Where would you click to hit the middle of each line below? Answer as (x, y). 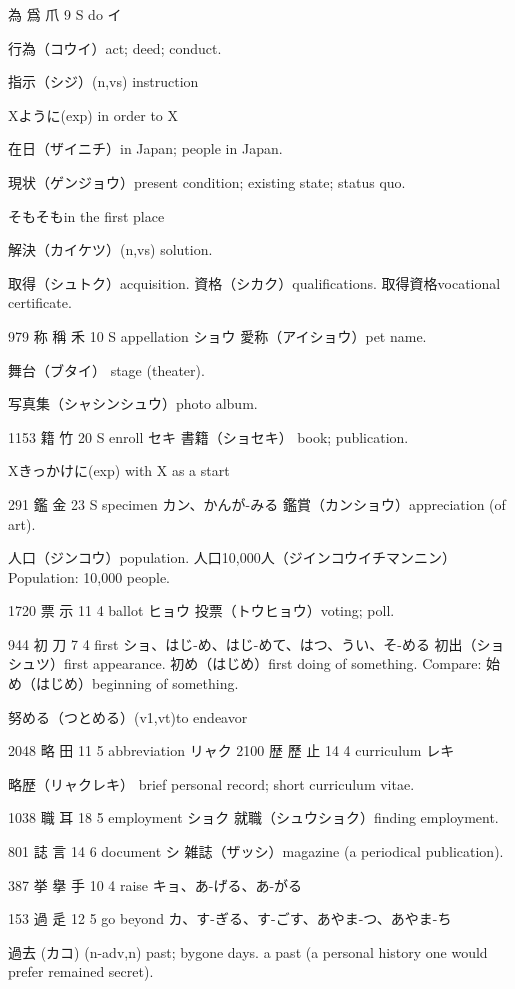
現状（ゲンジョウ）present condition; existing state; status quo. (207, 181)
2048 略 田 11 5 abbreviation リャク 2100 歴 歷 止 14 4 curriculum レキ (231, 750)
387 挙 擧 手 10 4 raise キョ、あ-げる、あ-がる (155, 884)
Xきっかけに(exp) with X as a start (119, 470)
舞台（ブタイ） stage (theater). (106, 369)
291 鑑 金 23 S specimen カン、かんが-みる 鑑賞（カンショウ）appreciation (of (257, 503)
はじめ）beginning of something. (137, 683)
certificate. (40, 302)
